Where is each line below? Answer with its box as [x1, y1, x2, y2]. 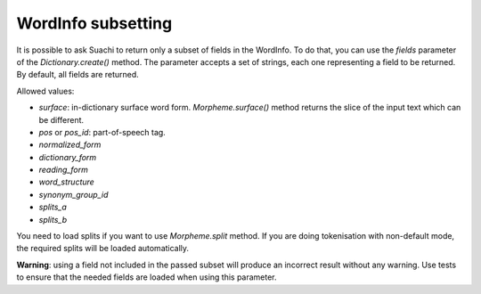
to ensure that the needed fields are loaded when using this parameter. [16, 272, 277, 282]
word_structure [38, 176, 95, 187]
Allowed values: [16, 86, 75, 96]
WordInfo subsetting [16, 13, 173, 33]
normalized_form [38, 139, 102, 151]
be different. [38, 114, 85, 125]
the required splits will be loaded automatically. [16, 243, 190, 254]
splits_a [38, 201, 67, 213]
